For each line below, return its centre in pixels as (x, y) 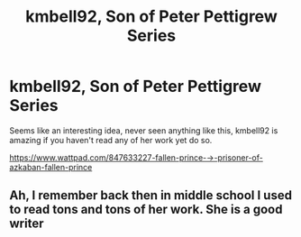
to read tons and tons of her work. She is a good (146, 210)
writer (27, 224)
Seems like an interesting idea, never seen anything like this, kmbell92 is (144, 130)
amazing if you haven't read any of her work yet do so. (111, 140)
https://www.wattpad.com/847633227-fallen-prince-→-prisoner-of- (136, 157)
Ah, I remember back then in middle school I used (151, 196)
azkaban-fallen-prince (51, 167)
